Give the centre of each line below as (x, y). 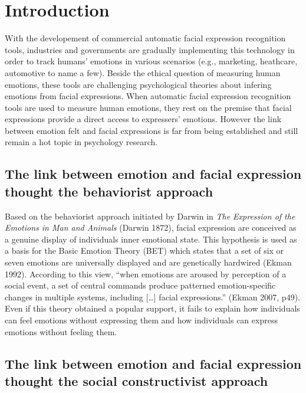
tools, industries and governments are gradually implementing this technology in (150, 49)
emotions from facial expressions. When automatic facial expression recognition (148, 96)
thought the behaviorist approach (109, 191)
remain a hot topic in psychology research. (81, 142)
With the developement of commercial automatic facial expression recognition (145, 38)
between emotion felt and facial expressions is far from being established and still (152, 130)
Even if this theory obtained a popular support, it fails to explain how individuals (152, 308)
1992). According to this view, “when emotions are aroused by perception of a (146, 274)
